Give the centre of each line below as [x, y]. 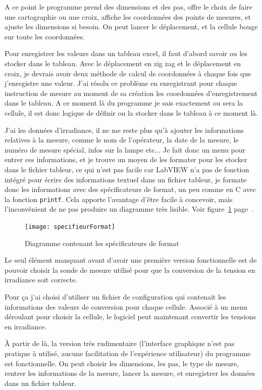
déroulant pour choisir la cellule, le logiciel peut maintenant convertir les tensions [130, 316]
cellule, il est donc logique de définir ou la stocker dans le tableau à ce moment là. [131, 112]
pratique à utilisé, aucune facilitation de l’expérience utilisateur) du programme [128, 353]
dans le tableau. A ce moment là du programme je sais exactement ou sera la [124, 103]
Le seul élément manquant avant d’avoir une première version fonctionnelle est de [131, 260]
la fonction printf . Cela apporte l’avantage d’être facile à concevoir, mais [119, 199]
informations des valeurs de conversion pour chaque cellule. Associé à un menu [126, 306]
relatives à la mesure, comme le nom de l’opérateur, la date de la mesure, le [122, 140]
